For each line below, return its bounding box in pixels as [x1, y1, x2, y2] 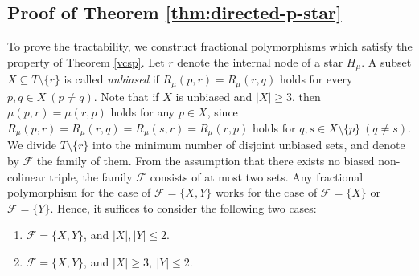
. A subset [361, 53, 412, 70]
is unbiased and [175, 87, 253, 104]
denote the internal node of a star [177, 53, 343, 70]
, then [291, 87, 321, 104]
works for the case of [215, 184, 318, 201]
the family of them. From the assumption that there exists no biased [36, 152, 375, 168]
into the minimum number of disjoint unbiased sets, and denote [92, 136, 405, 153]
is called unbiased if [64, 71, 159, 87]
